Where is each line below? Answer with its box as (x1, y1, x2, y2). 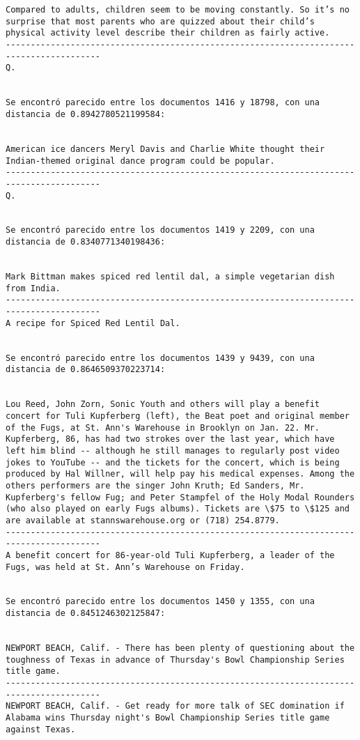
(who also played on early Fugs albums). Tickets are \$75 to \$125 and (6, 504, 350, 514)
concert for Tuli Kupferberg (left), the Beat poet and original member (6, 410, 350, 421)
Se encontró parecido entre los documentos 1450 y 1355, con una (6, 596, 315, 607)
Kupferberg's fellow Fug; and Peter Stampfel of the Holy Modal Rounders (6, 492, 355, 502)
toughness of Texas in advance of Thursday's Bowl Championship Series (6, 654, 345, 665)
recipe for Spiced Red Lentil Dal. (15, 318, 180, 328)
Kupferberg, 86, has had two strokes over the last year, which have (6, 434, 335, 445)
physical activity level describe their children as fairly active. (6, 28, 330, 38)
